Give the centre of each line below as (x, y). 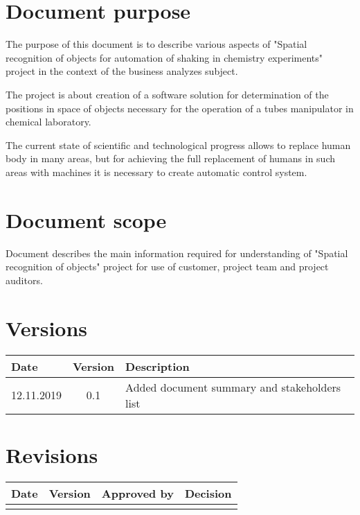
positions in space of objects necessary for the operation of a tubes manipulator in (180, 108)
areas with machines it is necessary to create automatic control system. (156, 172)
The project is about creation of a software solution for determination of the (167, 94)
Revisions (52, 454)
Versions (47, 328)
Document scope (86, 219)
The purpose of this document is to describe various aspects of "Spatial (156, 44)
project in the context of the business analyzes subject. (122, 71)
